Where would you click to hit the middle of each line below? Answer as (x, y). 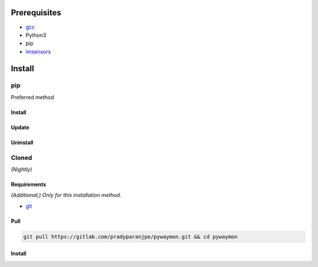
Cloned (21, 158)
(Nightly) (21, 169)
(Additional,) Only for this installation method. (66, 195)
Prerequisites (36, 13)
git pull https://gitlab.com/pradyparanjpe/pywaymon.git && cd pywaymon (130, 236)
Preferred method (32, 97)
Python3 (36, 35)
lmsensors (38, 51)
